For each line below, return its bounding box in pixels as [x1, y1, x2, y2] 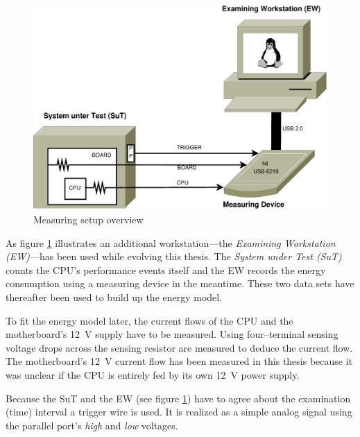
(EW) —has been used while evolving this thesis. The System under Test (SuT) [6, 249, 342, 264]
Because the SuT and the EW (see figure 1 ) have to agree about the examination [6, 391, 351, 405]
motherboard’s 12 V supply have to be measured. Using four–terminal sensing [6, 327, 338, 341]
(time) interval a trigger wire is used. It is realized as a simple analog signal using [6, 404, 352, 419]
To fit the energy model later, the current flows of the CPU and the [6, 313, 293, 327]
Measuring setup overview [33, 212, 144, 226]
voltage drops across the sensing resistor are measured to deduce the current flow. [6, 340, 353, 354]
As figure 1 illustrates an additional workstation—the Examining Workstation [6, 235, 336, 250]
